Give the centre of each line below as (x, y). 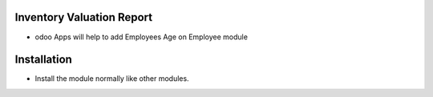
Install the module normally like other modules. (112, 79)
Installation (43, 60)
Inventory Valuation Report (83, 17)
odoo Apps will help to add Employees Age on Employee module (142, 37)
